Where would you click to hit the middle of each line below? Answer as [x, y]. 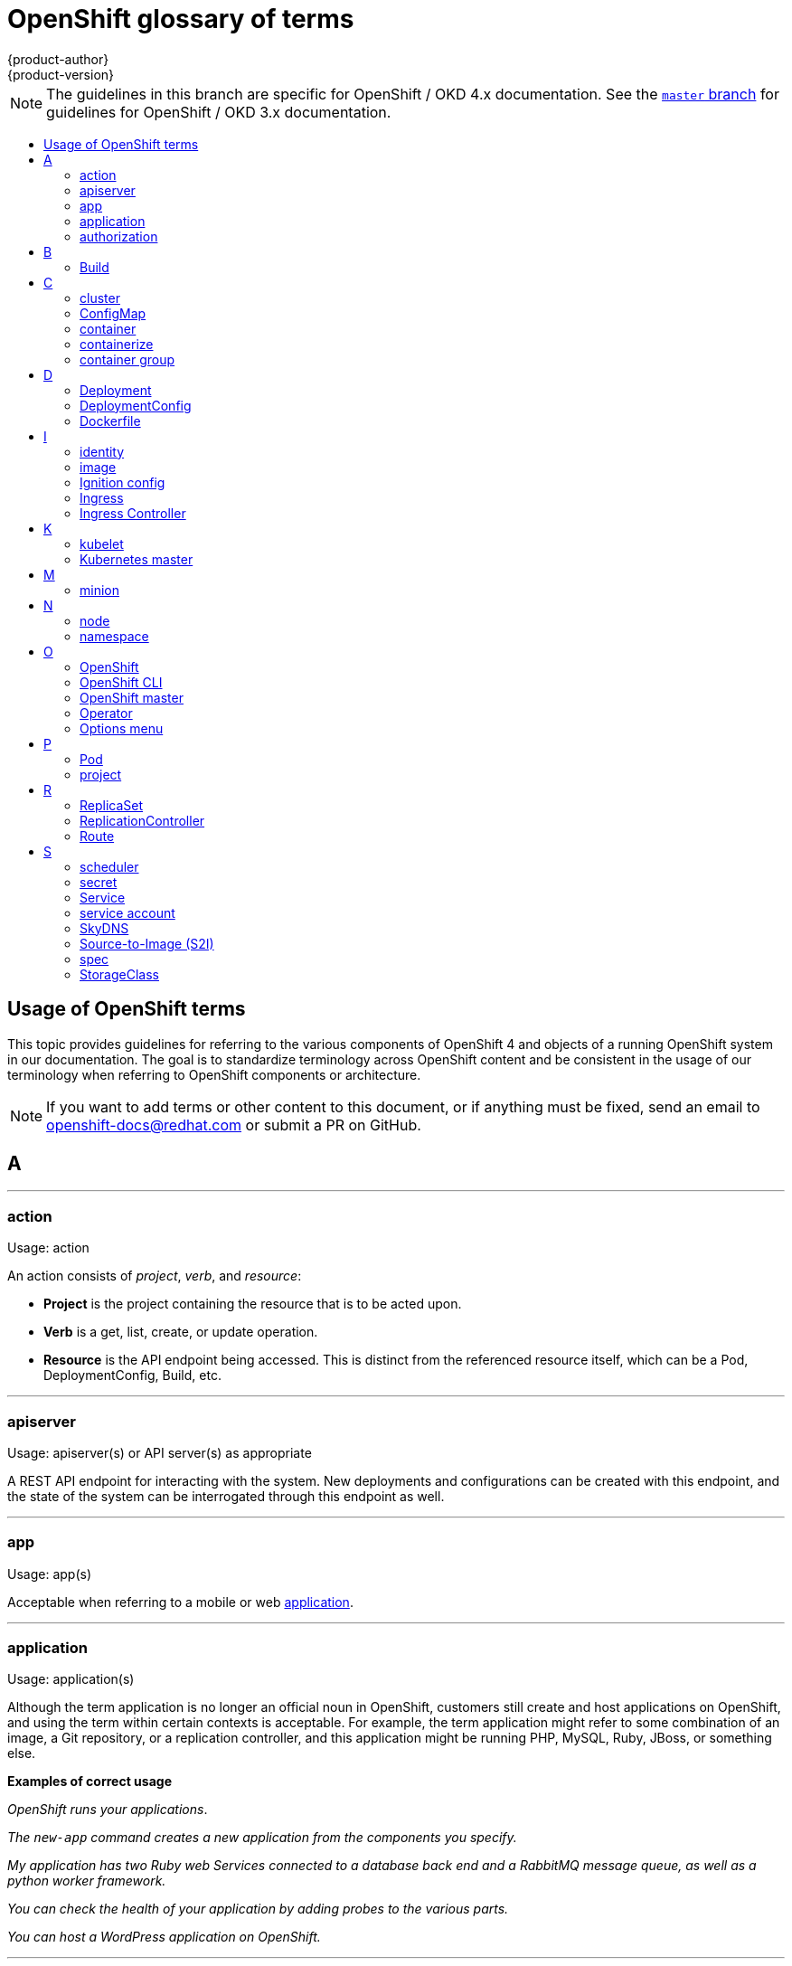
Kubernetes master [137, 559]
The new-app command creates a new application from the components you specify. [262, 1838]
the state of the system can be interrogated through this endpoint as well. [226, 1496]
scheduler [109, 866]
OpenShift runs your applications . [108, 1810]
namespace [114, 636]
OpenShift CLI [121, 682]
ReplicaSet [112, 805]
